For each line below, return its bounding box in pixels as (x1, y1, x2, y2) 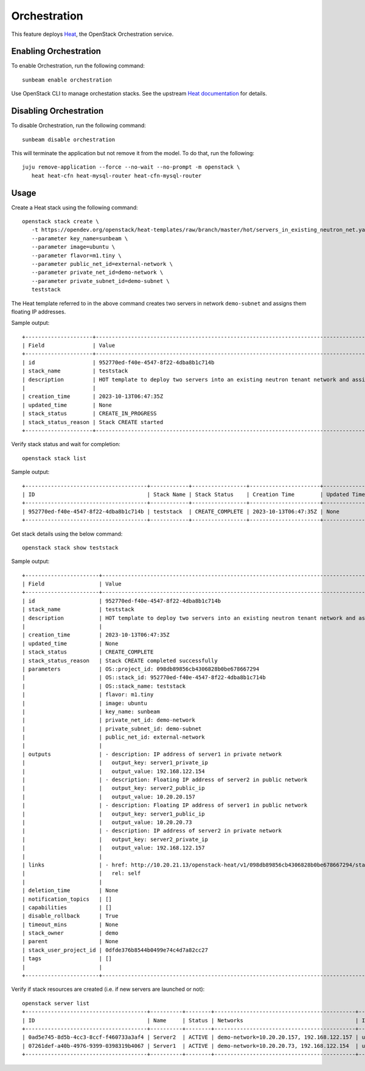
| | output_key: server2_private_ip (22, 836, 208, 843)
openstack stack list (22, 455, 86, 462)
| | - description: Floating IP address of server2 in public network (22, 776, 308, 783)
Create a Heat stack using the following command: (11, 204, 138, 211)
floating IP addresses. (11, 308, 66, 315)
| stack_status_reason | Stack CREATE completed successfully (22, 657, 218, 664)
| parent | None (22, 938, 119, 945)
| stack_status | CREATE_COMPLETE (22, 649, 154, 655)
